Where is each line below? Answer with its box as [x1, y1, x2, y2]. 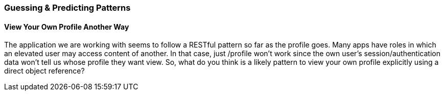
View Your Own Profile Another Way [4, 22, 129, 31]
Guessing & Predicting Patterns [4, 3, 131, 13]
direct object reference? [4, 66, 85, 76]
